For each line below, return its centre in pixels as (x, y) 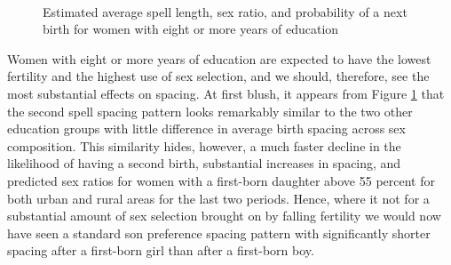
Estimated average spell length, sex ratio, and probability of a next (225, 11)
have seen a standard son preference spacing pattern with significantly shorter (219, 233)
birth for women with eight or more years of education (191, 29)
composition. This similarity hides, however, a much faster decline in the (204, 145)
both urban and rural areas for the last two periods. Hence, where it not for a (218, 198)
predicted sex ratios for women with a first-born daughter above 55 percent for (221, 180)
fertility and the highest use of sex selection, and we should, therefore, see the (218, 76)
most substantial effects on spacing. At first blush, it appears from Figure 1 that (226, 93)
